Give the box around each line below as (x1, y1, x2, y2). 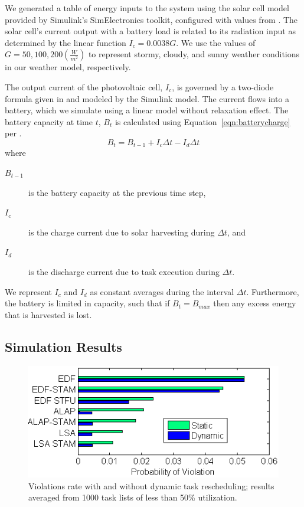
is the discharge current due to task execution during (28, 265, 220, 277)
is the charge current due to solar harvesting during (28, 225, 215, 238)
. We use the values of (176, 36, 256, 48)
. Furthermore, (246, 285, 299, 297)
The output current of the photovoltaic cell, (5, 80, 163, 93)
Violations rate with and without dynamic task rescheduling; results (28, 479, 274, 492)
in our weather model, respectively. (5, 61, 131, 73)
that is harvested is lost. (5, 308, 92, 320)
